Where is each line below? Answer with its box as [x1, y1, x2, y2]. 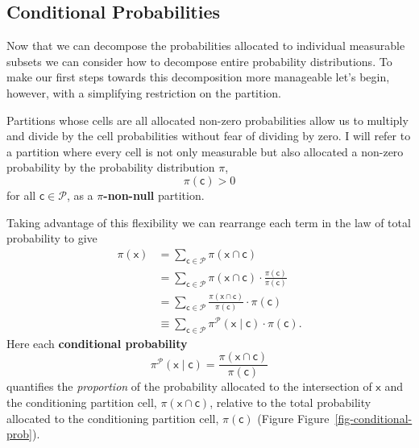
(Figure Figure [257, 409, 330, 426]
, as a [66, 186, 93, 203]
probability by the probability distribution [6, 159, 215, 176]
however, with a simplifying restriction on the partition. [6, 84, 282, 101]
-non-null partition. [103, 186, 205, 203]
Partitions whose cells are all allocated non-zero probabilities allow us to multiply [6, 111, 409, 128]
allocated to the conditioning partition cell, [6, 409, 219, 426]
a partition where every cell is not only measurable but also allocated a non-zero [6, 143, 404, 160]
